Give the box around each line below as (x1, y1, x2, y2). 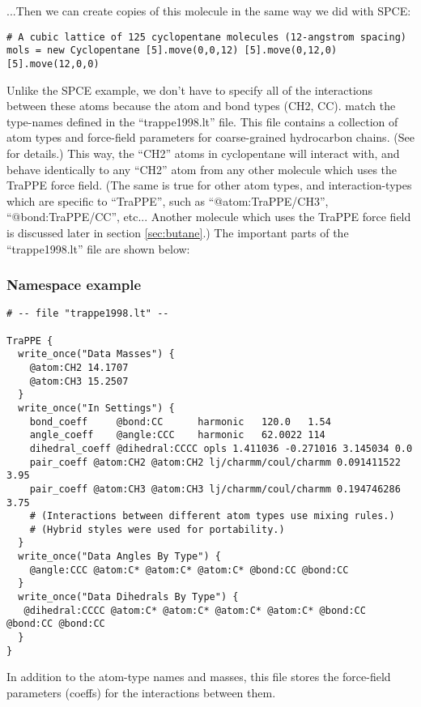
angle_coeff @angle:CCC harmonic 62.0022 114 (29, 429, 325, 441)
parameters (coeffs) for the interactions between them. (6, 684, 276, 701)
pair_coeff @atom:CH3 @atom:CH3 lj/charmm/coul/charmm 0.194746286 (29, 483, 401, 495)
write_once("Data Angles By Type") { (18, 551, 221, 563)
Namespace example (6, 275, 142, 295)
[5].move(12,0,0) (6, 57, 100, 70)
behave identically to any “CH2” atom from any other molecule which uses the (6, 160, 398, 177)
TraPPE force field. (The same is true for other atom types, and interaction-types (6, 177, 412, 194)
